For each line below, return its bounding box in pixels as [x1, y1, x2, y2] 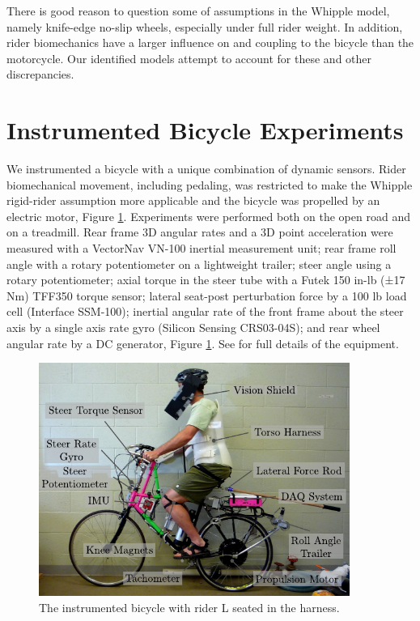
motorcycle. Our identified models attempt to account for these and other [6, 49, 372, 66]
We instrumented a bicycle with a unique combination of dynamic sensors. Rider [6, 160, 406, 177]
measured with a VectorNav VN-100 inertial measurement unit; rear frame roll [6, 240, 397, 257]
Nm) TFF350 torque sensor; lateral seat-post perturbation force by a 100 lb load [6, 287, 407, 304]
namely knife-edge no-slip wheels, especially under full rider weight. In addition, [6, 18, 403, 35]
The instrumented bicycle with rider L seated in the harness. [39, 598, 340, 615]
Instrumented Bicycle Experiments [6, 113, 404, 147]
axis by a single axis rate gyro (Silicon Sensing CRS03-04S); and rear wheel [6, 319, 380, 336]
